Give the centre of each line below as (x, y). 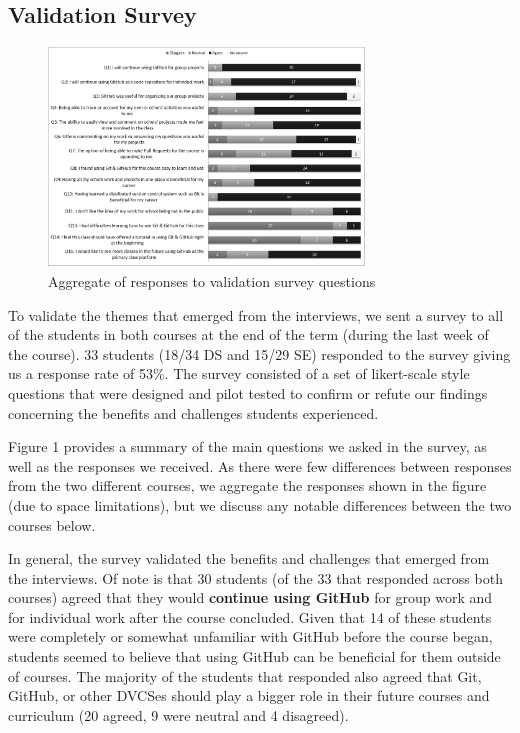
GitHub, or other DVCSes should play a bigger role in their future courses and (249, 695)
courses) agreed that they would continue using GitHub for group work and (250, 597)
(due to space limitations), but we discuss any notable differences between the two (260, 504)
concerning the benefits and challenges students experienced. (193, 412)
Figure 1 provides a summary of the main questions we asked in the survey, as (247, 446)
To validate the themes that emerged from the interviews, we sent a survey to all (256, 314)
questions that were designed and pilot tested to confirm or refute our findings (248, 392)
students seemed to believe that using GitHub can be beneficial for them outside (254, 656)
